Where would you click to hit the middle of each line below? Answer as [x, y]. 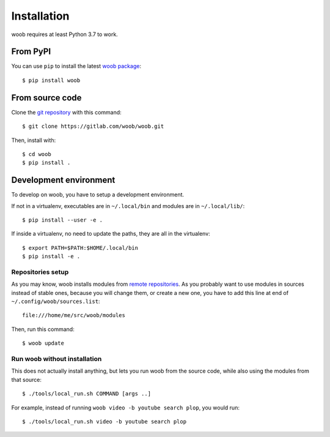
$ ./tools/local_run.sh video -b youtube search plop [104, 421]
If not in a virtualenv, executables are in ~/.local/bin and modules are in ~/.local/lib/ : [128, 206]
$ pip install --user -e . [63, 220]
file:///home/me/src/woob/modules [74, 316]
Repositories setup [40, 272]
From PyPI [31, 52]
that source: [27, 379]
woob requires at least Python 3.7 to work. [65, 34]
